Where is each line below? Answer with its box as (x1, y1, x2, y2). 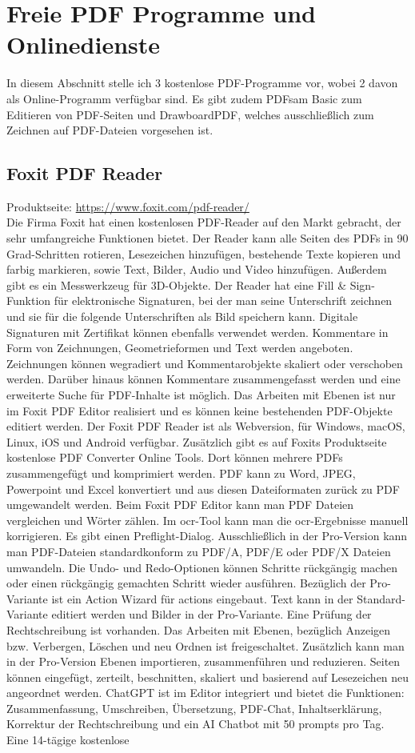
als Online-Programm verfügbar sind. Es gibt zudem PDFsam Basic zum (6, 90, 362, 106)
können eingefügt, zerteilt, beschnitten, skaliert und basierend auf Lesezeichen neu (6, 668, 409, 685)
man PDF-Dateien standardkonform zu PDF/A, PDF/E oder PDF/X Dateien (6, 543, 391, 559)
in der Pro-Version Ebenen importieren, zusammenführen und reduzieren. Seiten (6, 653, 401, 670)
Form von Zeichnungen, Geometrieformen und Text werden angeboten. (6, 339, 353, 356)
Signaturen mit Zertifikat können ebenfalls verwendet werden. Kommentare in (6, 323, 389, 340)
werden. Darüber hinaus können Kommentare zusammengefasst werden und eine (6, 370, 401, 387)
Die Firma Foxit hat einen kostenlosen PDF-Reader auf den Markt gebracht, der (6, 214, 401, 230)
